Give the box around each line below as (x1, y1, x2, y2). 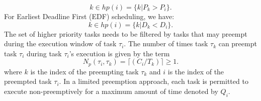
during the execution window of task (4, 38, 117, 49)
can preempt (218, 38, 257, 49)
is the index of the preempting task (30, 66, 139, 76)
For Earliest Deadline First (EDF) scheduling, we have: (4, 11, 175, 21)
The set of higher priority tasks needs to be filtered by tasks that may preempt (4, 28, 247, 39)
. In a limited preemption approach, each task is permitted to (59, 76, 248, 86)
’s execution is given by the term (69, 48, 170, 58)
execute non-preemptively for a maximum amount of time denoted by (4, 86, 218, 96)
